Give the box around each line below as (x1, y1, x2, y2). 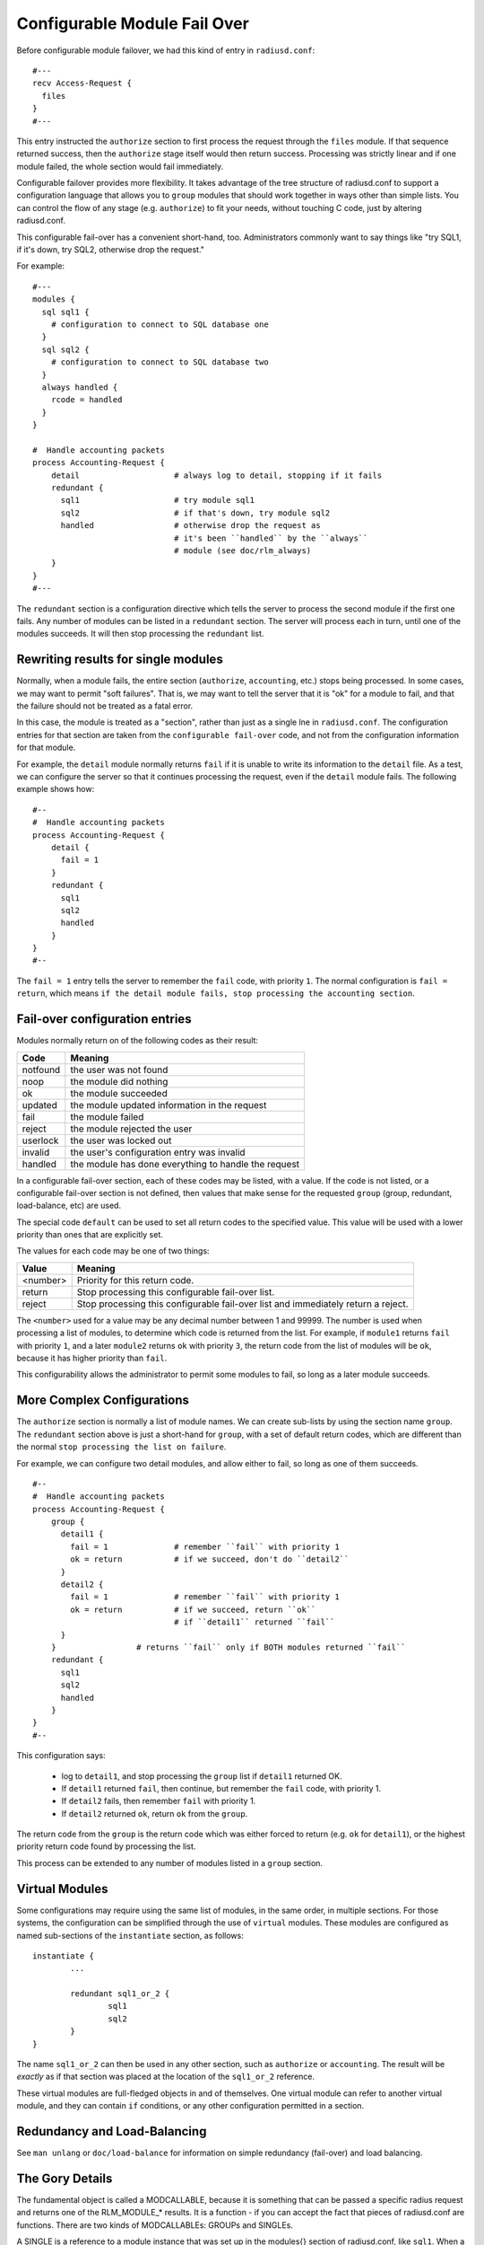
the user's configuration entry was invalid (70, 1146, 246, 1158)
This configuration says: (16, 1750, 107, 1761)
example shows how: (16, 784, 95, 795)
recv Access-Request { (32, 78, 133, 89)
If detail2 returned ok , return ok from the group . (61, 1808, 248, 1818)
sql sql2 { (41, 344, 90, 355)
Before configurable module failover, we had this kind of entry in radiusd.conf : (16, 45, 315, 56)
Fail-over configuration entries (16, 1011, 192, 1027)
